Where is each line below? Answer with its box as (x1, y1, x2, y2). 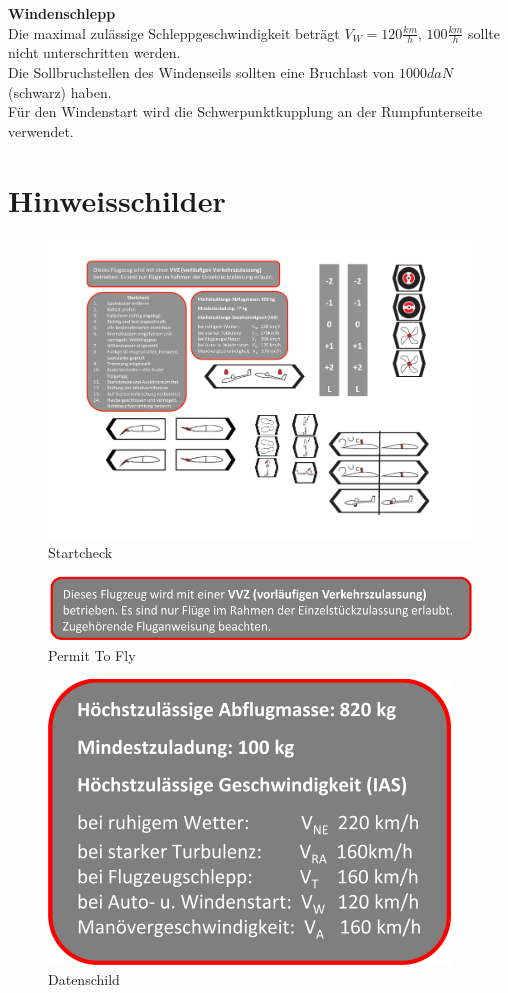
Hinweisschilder (8, 179, 226, 220)
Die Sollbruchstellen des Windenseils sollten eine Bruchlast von (8, 62, 395, 83)
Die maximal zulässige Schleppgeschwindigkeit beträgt (8, 22, 340, 43)
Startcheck (48, 541, 113, 562)
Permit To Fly (48, 644, 136, 665)
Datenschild (48, 968, 120, 989)
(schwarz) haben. (8, 81, 112, 102)
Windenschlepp (8, 3, 116, 23)
